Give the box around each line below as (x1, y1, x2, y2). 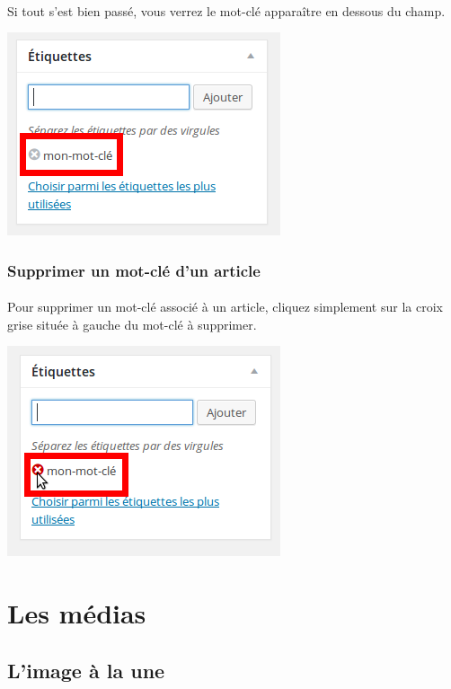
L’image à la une (7, 656, 165, 684)
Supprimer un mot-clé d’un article (7, 259, 261, 281)
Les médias (7, 595, 146, 632)
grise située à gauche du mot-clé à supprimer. (7, 314, 257, 333)
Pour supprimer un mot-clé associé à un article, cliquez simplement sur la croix (7, 297, 443, 316)
